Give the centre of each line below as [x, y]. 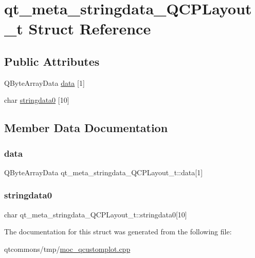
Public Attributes [52, 61]
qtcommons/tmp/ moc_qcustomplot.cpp [67, 248]
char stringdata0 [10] [37, 100]
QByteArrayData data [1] [44, 82]
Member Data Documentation [86, 128]
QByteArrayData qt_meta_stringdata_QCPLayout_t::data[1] [104, 172]
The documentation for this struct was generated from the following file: [118, 232]
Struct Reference [90, 29]
